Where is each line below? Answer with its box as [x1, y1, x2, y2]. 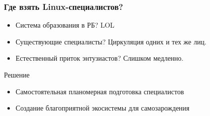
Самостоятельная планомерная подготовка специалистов [15, 86, 184, 96]
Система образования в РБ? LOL [15, 20, 115, 30]
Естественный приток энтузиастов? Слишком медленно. [15, 53, 183, 63]
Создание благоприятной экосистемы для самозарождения [15, 103, 190, 113]
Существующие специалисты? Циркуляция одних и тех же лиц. [15, 36, 207, 46]
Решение [4, 70, 30, 79]
